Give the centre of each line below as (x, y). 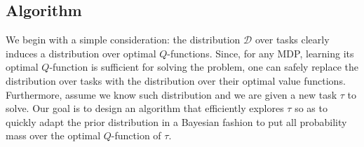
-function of (136, 135)
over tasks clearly (292, 40)
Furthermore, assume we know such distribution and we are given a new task (171, 94)
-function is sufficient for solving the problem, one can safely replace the (204, 67)
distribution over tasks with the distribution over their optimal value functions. (176, 80)
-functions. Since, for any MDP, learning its (261, 53)
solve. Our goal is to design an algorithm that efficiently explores (145, 108)
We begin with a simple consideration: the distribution (123, 40)
